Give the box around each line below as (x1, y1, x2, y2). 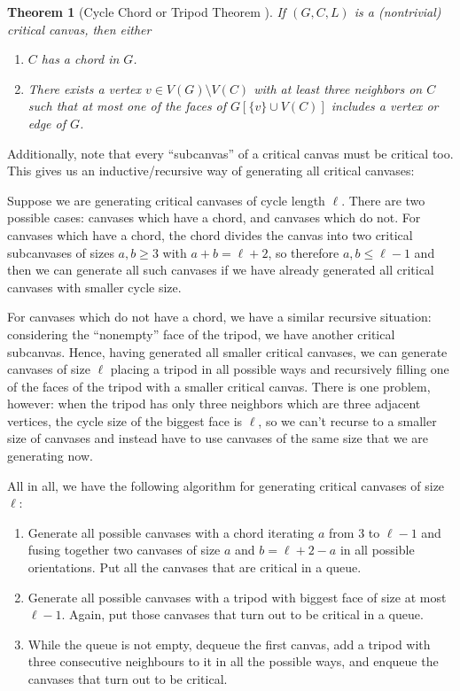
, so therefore (268, 243, 339, 261)
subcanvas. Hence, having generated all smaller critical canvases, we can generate (7, 342, 448, 361)
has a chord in (41, 50, 120, 68)
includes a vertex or (331, 97, 439, 115)
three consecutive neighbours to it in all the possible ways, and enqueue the (27, 652, 439, 671)
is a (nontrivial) (354, 3, 441, 20)
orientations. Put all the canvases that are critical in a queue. (27, 558, 362, 577)
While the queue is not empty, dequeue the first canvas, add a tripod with (27, 634, 431, 653)
